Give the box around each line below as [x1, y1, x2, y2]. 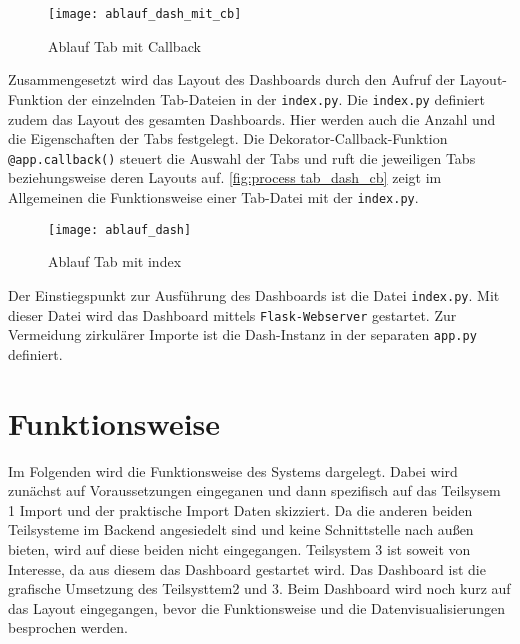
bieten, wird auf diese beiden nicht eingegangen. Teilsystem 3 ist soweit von [8, 538, 471, 559]
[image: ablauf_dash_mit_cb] [48, 7, 242, 21]
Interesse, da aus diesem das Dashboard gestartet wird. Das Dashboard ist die [8, 558, 486, 579]
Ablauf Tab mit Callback [48, 35, 201, 56]
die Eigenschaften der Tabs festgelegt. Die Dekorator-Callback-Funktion [8, 128, 448, 149]
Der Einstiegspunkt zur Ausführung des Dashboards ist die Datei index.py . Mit [8, 284, 500, 305]
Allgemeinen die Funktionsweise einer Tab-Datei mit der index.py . [8, 186, 419, 207]
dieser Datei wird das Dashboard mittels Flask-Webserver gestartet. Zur [8, 304, 457, 325]
